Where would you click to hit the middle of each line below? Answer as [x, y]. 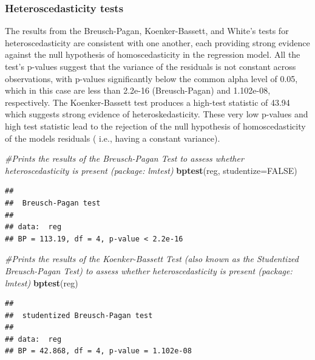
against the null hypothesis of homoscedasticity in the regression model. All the [153, 54]
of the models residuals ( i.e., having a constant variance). [113, 138]
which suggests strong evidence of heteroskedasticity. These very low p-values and [157, 114]
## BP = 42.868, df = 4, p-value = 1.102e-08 [98, 351]
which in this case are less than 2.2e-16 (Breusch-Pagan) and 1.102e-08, [138, 90]
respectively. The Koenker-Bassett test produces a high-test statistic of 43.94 [147, 102]
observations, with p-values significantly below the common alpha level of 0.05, [151, 78]
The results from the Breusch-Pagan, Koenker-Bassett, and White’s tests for [147, 31]
